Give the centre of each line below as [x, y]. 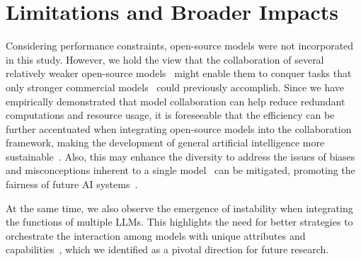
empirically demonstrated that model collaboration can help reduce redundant [176, 101]
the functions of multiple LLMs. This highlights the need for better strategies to [179, 222]
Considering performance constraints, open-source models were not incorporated [180, 46]
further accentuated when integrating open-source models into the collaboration [179, 128]
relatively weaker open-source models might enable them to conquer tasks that [179, 73]
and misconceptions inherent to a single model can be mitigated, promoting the [180, 170]
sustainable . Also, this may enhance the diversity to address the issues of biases [180, 156]
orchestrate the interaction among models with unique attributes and [156, 235]
